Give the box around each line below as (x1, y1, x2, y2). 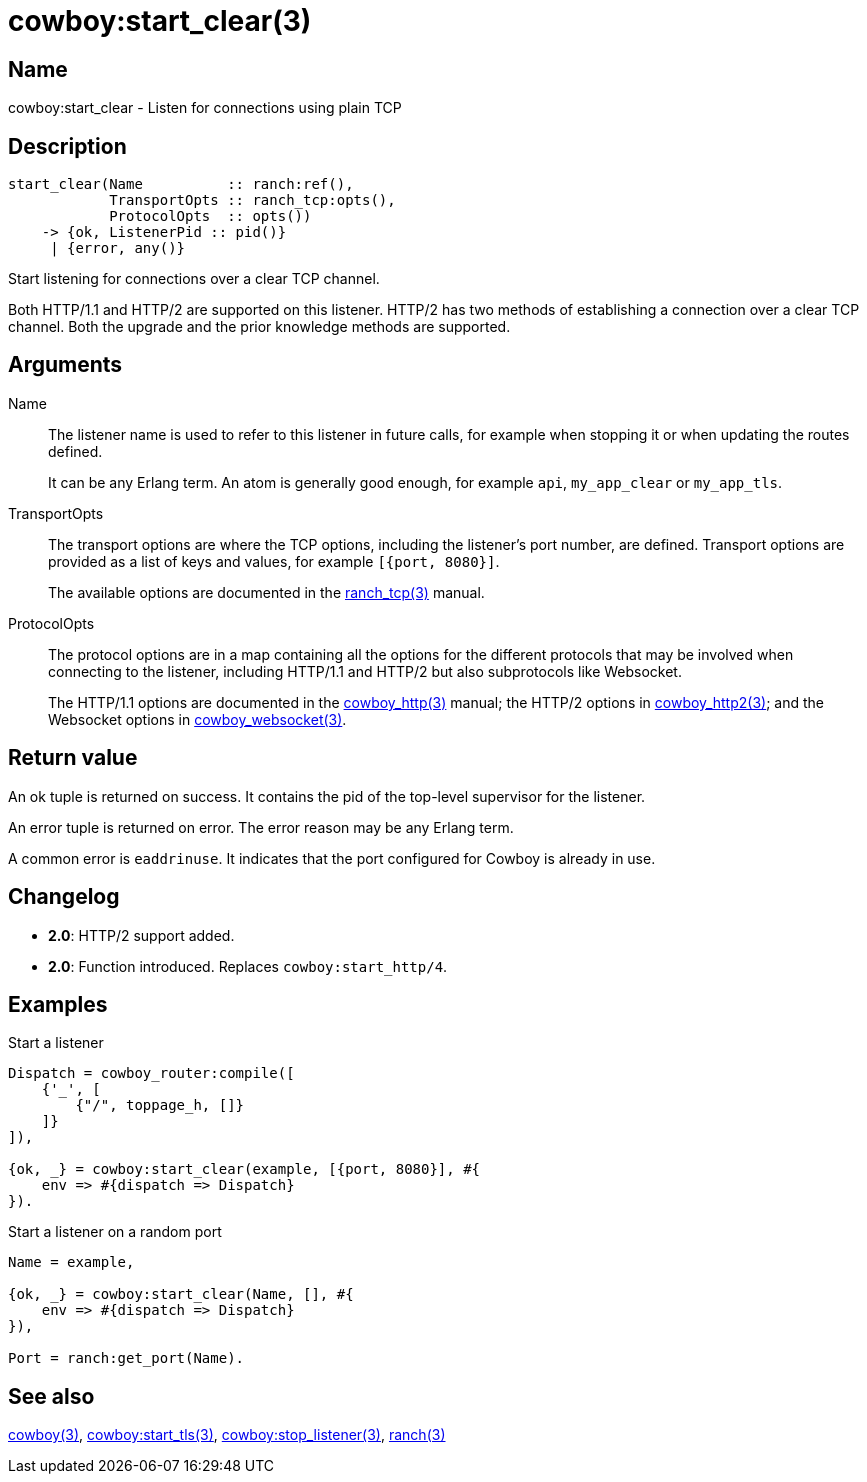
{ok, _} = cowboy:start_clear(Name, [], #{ (8, 1286, 354, 1303)
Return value (8, 745, 138, 771)
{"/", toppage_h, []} (75, 1097, 245, 1114)
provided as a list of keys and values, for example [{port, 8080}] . (48, 552, 500, 570)
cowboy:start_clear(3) (8, 4, 312, 38)
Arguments (8, 352, 123, 378)
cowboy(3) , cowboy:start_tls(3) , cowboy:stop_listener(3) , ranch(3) (8, 1426, 446, 1444)
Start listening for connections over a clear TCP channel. (8, 270, 380, 288)
